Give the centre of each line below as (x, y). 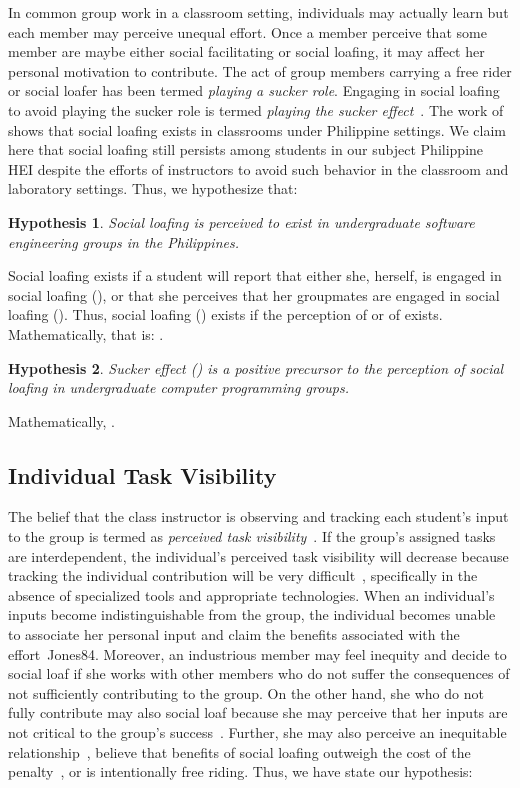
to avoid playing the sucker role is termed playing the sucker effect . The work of (256, 109)
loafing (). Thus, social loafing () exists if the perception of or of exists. (225, 314)
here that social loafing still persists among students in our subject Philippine (246, 149)
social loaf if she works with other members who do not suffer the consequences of (259, 673)
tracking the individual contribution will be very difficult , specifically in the (243, 575)
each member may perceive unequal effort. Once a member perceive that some (247, 31)
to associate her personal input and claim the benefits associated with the (234, 634)
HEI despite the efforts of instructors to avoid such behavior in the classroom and (258, 168)
